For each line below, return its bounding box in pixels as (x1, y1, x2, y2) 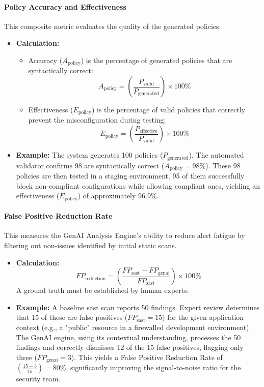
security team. (16, 373, 61, 384)
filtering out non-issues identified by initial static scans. (4, 240, 177, 251)
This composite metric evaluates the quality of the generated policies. (4, 20, 221, 31)
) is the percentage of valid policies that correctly (91, 104, 246, 115)
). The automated (189, 150, 244, 160)
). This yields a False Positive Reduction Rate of (71, 351, 223, 362)
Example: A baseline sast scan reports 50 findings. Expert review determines (16, 302, 260, 312)
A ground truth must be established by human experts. (16, 285, 189, 295)
